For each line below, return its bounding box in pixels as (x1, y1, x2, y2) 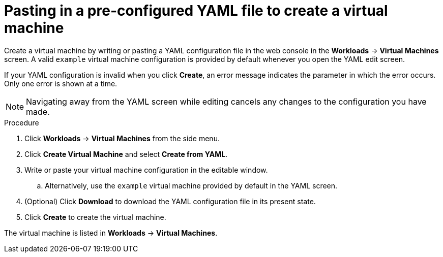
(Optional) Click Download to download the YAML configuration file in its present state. (24, 197, 316, 206)
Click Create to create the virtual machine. (24, 212, 166, 221)
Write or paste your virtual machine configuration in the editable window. (24, 165, 268, 174)
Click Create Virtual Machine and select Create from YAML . (24, 149, 228, 158)
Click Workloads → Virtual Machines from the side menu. (24, 134, 220, 143)
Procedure (4, 118, 39, 127)
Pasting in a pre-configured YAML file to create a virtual (4, 2, 388, 19)
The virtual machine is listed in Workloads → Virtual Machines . (4, 228, 218, 237)
